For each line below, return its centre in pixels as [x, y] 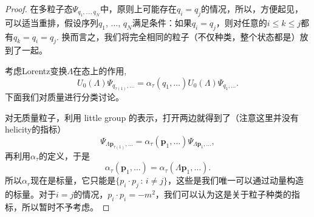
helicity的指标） [36, 129]
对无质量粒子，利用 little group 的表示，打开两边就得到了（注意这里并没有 [152, 117]
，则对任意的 [241, 22]
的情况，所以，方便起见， [252, 9]
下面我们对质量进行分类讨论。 [64, 97]
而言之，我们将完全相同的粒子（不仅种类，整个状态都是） [185, 36]
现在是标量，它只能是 [73, 180]
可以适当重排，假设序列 [52, 22]
